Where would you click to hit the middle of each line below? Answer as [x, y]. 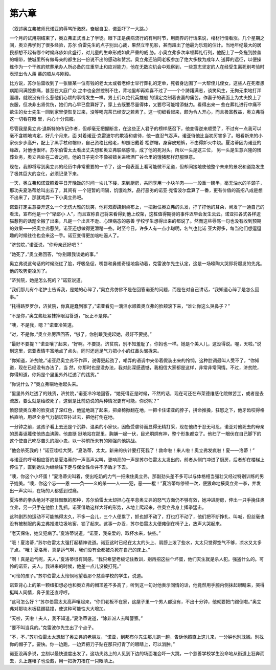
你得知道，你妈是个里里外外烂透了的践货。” [54, 375]
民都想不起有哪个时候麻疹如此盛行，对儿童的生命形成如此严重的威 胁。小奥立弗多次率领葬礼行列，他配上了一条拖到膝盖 [135, 52]
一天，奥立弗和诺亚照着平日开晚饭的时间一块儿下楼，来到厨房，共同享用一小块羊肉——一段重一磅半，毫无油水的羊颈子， [137, 183]
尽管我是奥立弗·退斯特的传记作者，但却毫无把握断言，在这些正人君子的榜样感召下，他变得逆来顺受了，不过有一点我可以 [135, 128]
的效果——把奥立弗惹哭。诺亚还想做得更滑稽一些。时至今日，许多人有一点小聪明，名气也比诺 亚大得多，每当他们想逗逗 [135, 228]
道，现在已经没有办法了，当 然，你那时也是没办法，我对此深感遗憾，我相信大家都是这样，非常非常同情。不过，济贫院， [135, 367]
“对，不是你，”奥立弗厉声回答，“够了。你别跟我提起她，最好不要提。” [80, 334]
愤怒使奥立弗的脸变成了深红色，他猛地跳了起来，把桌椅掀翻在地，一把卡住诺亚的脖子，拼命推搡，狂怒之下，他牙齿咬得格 [137, 410]
